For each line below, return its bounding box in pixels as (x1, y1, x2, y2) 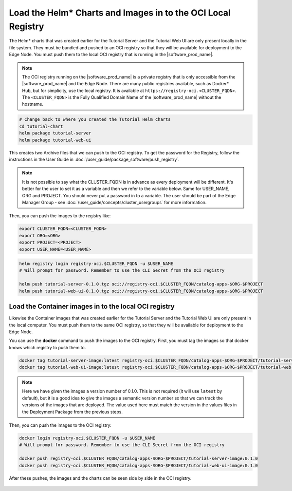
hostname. (22, 101, 44, 107)
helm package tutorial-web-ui (19, 137, 91, 143)
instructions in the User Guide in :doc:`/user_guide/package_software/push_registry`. (9, 156, 180, 162)
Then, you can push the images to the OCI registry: (9, 422, 112, 428)
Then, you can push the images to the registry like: (9, 213, 111, 219)
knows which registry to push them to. (9, 344, 86, 350)
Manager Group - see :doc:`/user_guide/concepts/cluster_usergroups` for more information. (22, 199, 207, 205)
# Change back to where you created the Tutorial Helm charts (19, 117, 171, 122)
